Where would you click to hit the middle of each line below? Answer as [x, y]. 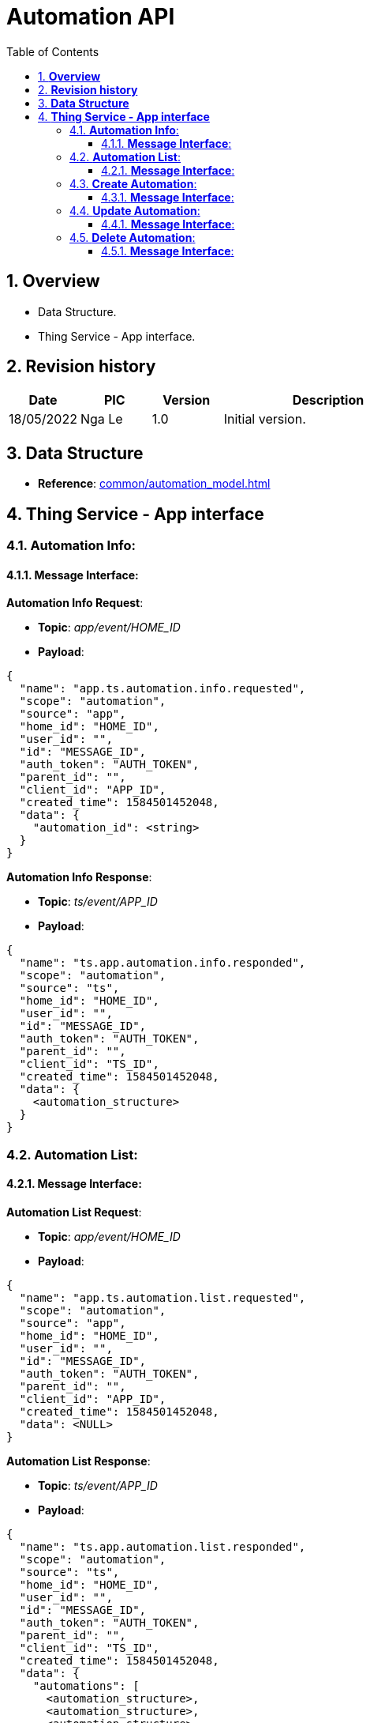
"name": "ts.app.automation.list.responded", [163, 1546]
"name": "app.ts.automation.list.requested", [163, 1297]
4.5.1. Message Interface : [168, 251]
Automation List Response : [78, 1461]
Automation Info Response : [79, 877]
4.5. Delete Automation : [133, 237]
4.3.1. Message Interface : [168, 197]
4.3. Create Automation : [133, 183]
